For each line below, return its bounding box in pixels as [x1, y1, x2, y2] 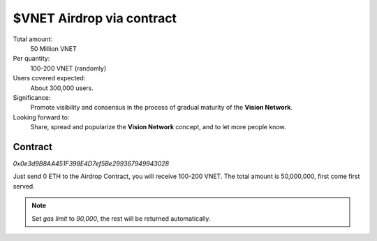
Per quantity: [13, 54, 50, 63]
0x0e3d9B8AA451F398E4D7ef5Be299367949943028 [13, 159, 170, 168]
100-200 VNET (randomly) [30, 64, 107, 73]
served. [13, 182, 35, 190]
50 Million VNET [30, 44, 77, 52]
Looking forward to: [13, 112, 70, 122]
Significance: [13, 93, 51, 101]
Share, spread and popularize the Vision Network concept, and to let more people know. [30, 123, 286, 131]
